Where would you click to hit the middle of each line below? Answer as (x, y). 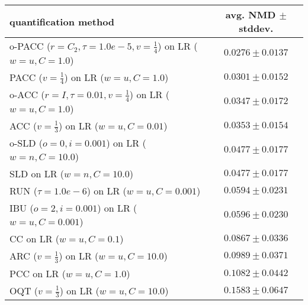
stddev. (256, 28)
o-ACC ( (27, 95)
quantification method (62, 21)
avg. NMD (251, 14)
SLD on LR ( (37, 174)
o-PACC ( (30, 46)
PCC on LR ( (38, 273)
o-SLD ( (26, 143)
